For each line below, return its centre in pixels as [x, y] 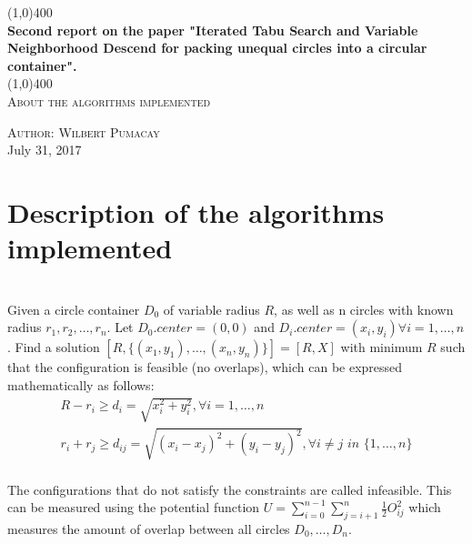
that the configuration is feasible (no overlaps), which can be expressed [205, 367]
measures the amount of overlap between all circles [149, 529]
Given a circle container [74, 309]
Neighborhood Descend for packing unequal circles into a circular [217, 48]
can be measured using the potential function [134, 507]
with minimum [382, 347]
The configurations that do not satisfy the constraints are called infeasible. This [230, 489]
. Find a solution [54, 347]
